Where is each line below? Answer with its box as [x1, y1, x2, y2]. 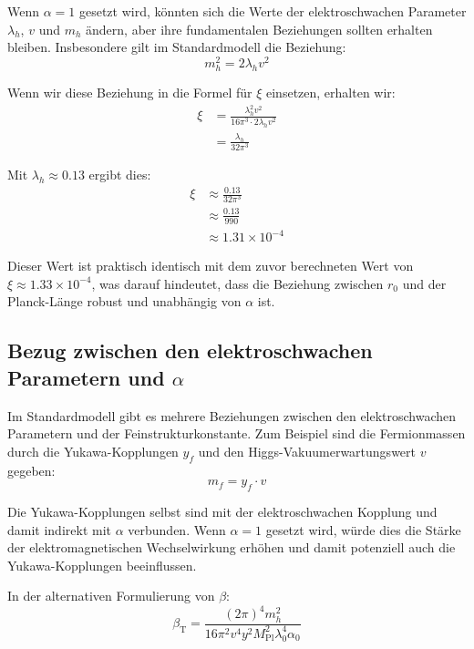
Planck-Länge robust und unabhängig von [7, 292, 242, 311]
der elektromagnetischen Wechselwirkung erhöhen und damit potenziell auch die [7, 538, 456, 557]
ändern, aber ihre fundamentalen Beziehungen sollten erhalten [86, 19, 433, 38]
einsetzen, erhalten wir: [266, 83, 396, 102]
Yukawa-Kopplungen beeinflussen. [7, 555, 197, 574]
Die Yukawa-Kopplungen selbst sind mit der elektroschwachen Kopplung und [7, 501, 438, 520]
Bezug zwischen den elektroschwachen [7, 336, 373, 365]
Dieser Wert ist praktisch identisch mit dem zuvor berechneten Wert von [7, 256, 414, 275]
